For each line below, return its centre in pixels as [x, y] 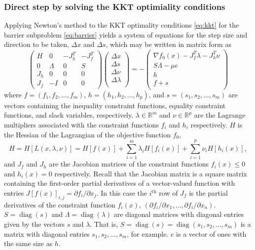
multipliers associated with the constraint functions [81, 124]
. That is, [104, 224]
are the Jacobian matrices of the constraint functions [129, 164]
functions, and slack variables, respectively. [69, 115]
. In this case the [122, 193]
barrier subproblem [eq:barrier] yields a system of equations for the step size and [126, 34]
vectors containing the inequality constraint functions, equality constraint [115, 105]
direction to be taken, [36, 44]
